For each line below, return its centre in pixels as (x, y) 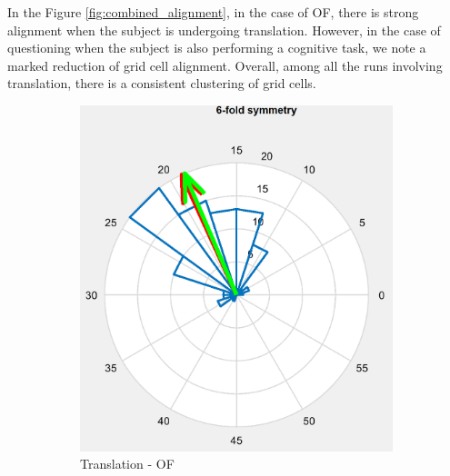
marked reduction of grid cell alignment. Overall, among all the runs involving (225, 65)
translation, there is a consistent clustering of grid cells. (162, 83)
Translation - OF (127, 464)
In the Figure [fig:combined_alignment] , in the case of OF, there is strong (213, 12)
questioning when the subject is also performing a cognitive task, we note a (217, 48)
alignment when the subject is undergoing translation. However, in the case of (224, 30)
